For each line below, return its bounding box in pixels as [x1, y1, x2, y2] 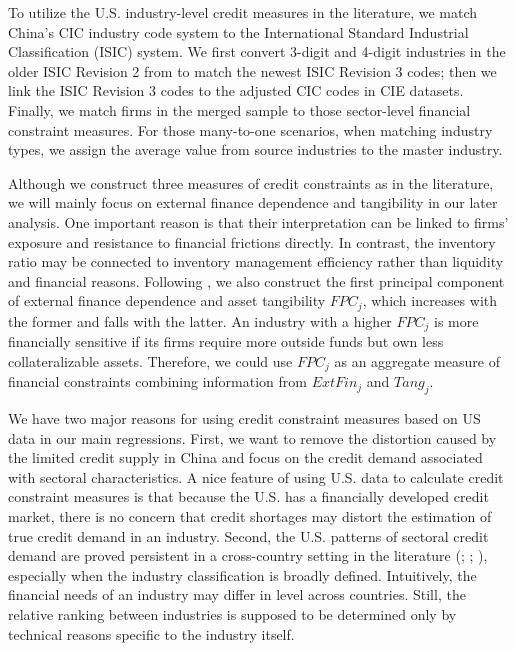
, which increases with [362, 290, 498, 311]
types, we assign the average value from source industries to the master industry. [8, 139, 503, 160]
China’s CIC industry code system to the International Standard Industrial [8, 21, 469, 42]
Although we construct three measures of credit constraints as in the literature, [8, 172, 494, 193]
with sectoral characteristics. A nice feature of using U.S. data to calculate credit [8, 466, 504, 487]
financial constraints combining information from [8, 371, 307, 392]
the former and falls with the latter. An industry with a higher [8, 310, 392, 331]
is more [434, 310, 479, 331]
